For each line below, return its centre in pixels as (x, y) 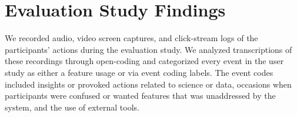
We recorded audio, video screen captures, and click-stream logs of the (131, 38)
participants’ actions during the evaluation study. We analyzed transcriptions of (148, 49)
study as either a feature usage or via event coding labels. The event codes (139, 72)
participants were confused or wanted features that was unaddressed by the (140, 96)
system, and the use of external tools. (72, 107)
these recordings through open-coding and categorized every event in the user (144, 61)
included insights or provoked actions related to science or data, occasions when (148, 84)
